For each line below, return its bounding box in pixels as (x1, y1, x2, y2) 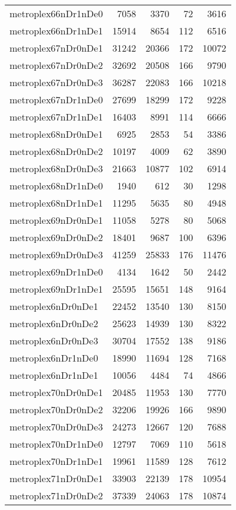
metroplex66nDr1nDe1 (9, 24, 103, 37)
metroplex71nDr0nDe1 (9, 471, 103, 485)
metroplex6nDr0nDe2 (9, 316, 98, 330)
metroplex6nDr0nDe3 (9, 334, 98, 347)
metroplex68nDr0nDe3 (9, 161, 103, 175)
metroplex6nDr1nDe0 (9, 351, 98, 365)
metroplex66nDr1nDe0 (9, 7, 103, 20)
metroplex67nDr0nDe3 (9, 75, 103, 89)
